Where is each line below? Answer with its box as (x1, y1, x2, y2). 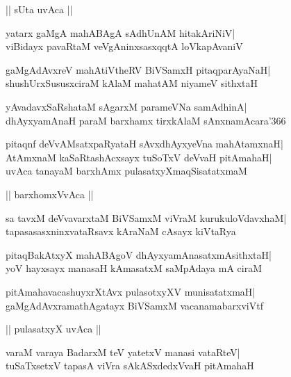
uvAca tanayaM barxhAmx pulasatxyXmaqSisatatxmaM (6, 163, 247, 178)
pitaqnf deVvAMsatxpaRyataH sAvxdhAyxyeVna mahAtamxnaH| (6, 136, 283, 151)
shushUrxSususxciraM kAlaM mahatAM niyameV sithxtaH (6, 76, 258, 90)
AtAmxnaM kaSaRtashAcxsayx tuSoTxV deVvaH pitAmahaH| (6, 150, 272, 164)
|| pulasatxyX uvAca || (6, 321, 101, 336)
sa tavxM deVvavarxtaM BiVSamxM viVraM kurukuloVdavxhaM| (6, 210, 287, 225)
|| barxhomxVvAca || (6, 186, 94, 201)
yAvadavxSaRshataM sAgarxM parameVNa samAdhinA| (6, 99, 247, 113)
